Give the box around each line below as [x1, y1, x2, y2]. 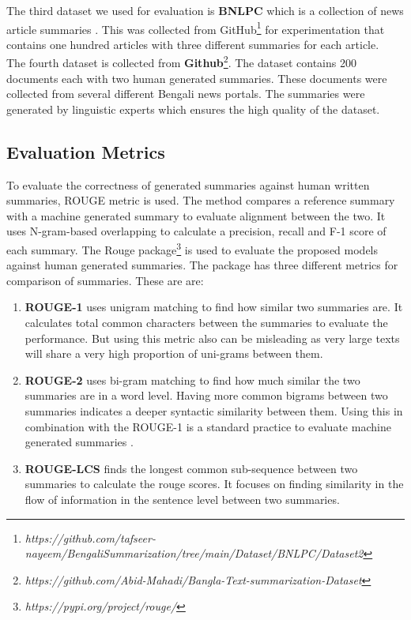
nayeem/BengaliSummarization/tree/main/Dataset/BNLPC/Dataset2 [25, 545, 364, 562]
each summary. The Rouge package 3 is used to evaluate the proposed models [6, 239, 379, 257]
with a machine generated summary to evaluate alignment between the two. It [6, 207, 386, 224]
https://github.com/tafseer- [25, 529, 156, 546]
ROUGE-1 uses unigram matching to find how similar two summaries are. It [25, 299, 403, 315]
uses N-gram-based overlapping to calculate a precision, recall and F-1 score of [6, 223, 386, 239]
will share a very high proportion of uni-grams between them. [25, 345, 323, 362]
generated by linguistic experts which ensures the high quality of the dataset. [6, 100, 380, 117]
